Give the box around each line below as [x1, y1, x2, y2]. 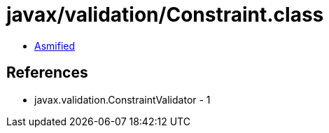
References [6, 64, 88, 82]
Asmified [34, 39, 76, 52]
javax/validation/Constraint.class [6, 3, 324, 27]
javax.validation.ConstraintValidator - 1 [34, 93, 211, 106]
